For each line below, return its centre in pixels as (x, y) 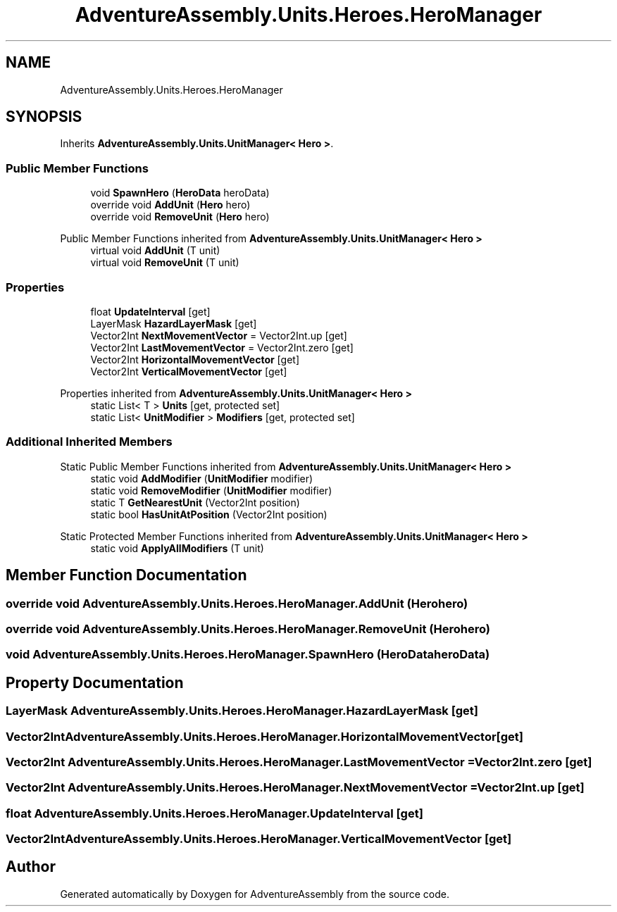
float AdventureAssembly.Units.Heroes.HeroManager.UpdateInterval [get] (214, 813)
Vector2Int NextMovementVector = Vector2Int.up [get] (219, 335)
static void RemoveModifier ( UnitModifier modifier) (211, 490)
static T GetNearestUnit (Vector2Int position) (195, 502)
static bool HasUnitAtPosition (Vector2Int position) (209, 514)
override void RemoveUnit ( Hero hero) (180, 217)
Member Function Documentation (126, 575)
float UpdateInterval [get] (150, 311)
